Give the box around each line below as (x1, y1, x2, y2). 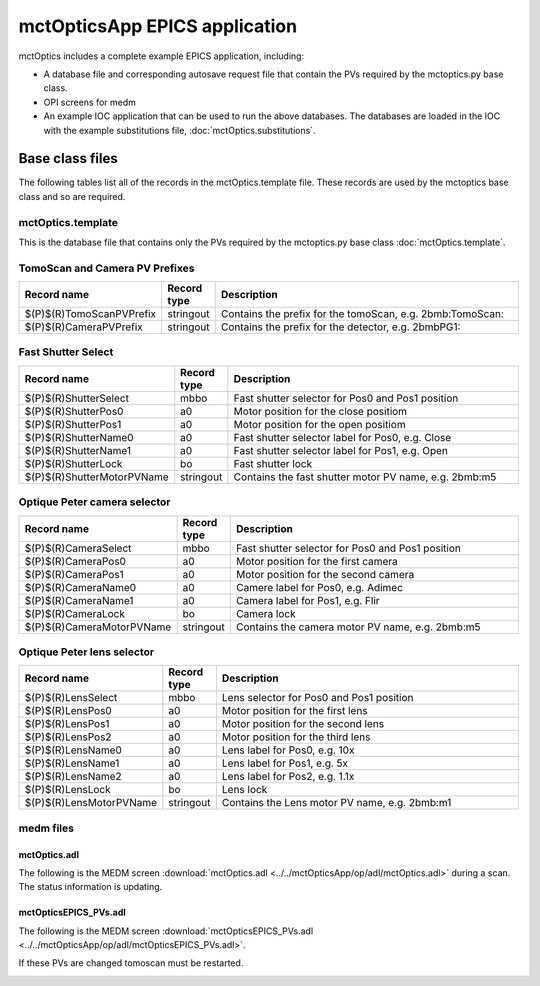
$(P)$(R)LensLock (24, 783, 111, 797)
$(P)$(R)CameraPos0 (24, 554, 127, 568)
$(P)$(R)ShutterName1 (24, 443, 132, 457)
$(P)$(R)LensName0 (24, 743, 122, 757)
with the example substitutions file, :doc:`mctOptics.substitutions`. (43, 124, 316, 136)
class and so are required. (18, 190, 126, 202)
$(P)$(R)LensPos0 (24, 704, 112, 718)
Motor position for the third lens (221, 730, 371, 744)
